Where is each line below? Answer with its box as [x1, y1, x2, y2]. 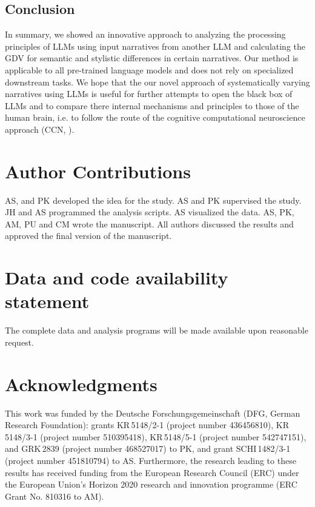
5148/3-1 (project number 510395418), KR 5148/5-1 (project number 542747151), [5, 430, 307, 443]
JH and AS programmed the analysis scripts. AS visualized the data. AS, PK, [5, 206, 294, 218]
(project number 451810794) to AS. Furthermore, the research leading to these [5, 454, 296, 467]
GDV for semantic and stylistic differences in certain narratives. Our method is [5, 52, 299, 64]
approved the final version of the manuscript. [5, 229, 172, 242]
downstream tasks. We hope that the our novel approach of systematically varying [5, 75, 310, 88]
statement [5, 289, 90, 314]
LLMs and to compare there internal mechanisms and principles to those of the [5, 99, 299, 112]
